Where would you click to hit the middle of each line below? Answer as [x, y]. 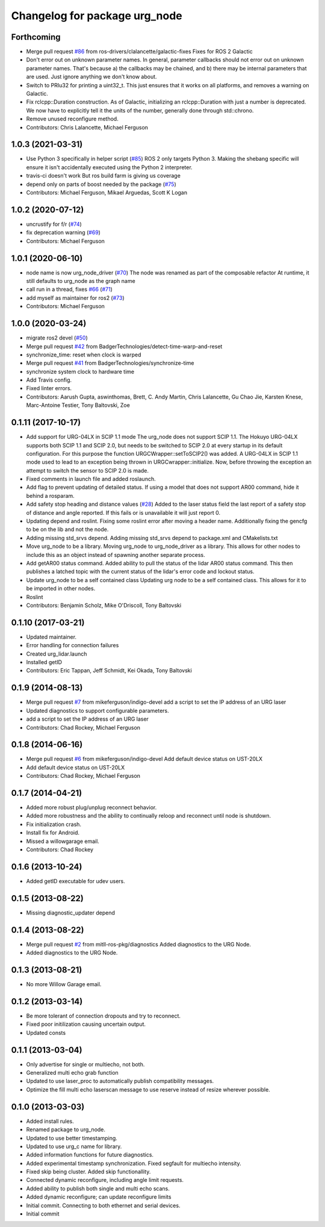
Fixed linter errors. [49, 388]
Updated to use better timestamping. [72, 1138]
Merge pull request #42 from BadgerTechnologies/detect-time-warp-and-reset [124, 346]
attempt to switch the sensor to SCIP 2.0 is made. [88, 470]
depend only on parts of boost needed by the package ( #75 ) [101, 184]
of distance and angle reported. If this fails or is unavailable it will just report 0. [123, 512]
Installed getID [44, 662]
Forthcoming [36, 37]
